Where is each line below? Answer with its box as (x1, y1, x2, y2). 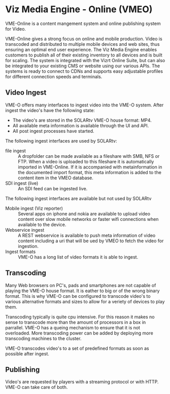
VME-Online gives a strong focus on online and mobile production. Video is (5, 36, 162, 42)
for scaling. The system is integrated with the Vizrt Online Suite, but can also (5, 57, 165, 63)
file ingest (5, 148, 26, 154)
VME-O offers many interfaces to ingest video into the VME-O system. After (5, 102, 164, 108)
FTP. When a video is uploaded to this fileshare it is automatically (18, 158, 154, 164)
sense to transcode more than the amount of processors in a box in (5, 319, 146, 325)
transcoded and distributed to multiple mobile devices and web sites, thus (5, 41, 160, 47)
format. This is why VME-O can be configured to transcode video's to (5, 293, 151, 299)
